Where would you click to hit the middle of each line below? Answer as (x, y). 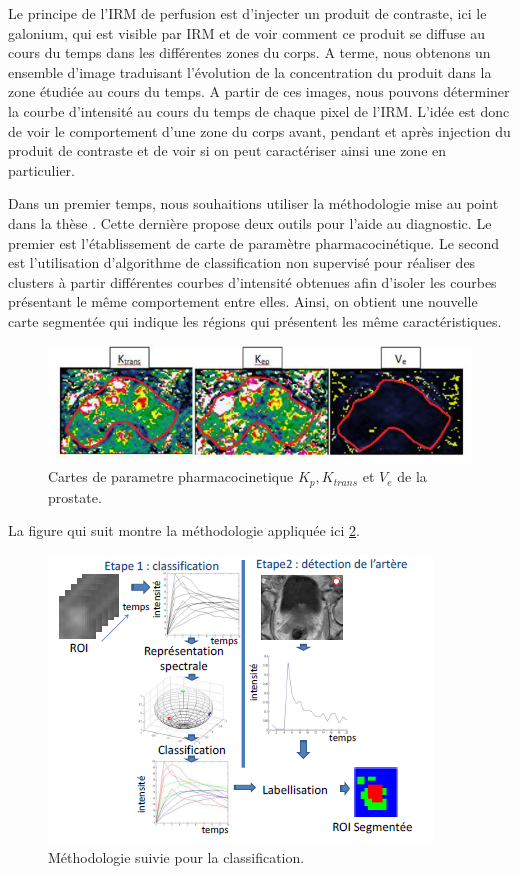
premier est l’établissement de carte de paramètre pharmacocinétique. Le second (254, 242)
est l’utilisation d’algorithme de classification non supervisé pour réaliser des (242, 262)
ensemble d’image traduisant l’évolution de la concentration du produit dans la (250, 71)
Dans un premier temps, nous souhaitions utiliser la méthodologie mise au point (253, 203)
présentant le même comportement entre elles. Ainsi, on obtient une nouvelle (243, 301)
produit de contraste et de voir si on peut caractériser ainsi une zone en (227, 150)
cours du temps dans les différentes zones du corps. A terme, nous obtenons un (249, 52)
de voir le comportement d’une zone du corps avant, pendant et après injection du (259, 130)
